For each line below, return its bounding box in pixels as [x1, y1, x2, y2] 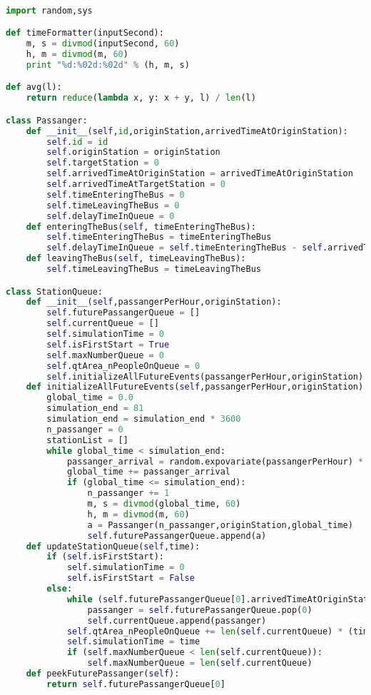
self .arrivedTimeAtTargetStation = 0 [46, 179, 225, 189]
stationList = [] [46, 435, 128, 445]
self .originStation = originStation [46, 147, 220, 158]
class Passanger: [6, 115, 88, 126]
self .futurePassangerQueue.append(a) [87, 530, 267, 541]
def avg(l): [6, 82, 62, 93]
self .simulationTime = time [66, 636, 200, 647]
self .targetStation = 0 [46, 158, 159, 168]
